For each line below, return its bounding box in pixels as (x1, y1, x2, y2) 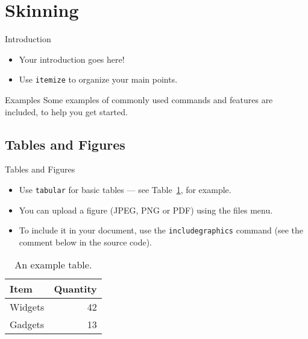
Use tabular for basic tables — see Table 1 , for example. (19, 183, 231, 195)
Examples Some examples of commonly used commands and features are (5, 93, 273, 106)
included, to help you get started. (5, 105, 128, 118)
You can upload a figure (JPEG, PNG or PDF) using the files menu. (19, 203, 273, 216)
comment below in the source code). (19, 235, 152, 248)
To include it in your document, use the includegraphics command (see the (19, 224, 303, 236)
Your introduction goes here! (19, 52, 125, 65)
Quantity (54, 282, 97, 296)
